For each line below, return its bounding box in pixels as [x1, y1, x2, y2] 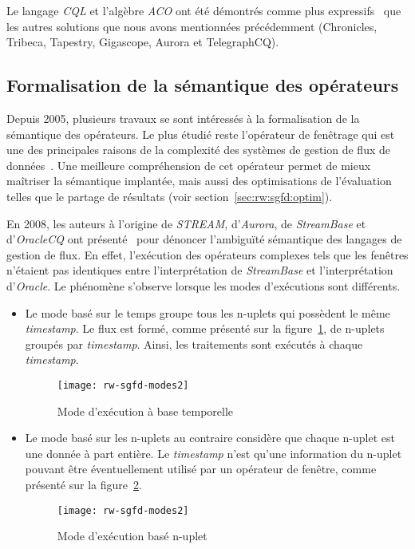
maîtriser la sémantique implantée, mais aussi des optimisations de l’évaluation [6, 172, 392, 189]
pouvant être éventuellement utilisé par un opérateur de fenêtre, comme [25, 460, 377, 477]
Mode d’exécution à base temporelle [57, 402, 234, 419]
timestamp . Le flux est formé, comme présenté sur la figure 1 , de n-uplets [25, 320, 385, 337]
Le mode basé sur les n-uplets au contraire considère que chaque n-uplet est [25, 429, 395, 446]
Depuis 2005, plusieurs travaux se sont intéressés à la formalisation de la [6, 109, 360, 126]
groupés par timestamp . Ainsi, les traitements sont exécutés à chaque [25, 335, 363, 352]
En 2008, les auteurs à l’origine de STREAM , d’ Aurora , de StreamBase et [6, 215, 366, 231]
